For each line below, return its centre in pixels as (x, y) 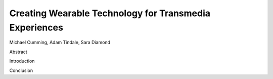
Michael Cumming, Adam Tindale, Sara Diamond (60, 43)
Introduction (22, 61)
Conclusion (21, 70)
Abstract (18, 52)
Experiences (36, 27)
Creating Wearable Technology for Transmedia (110, 13)
